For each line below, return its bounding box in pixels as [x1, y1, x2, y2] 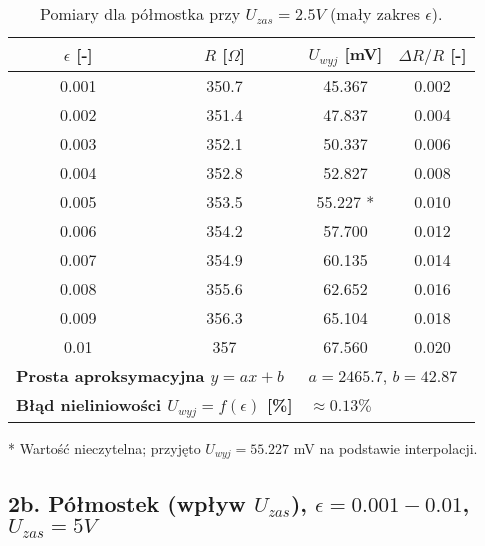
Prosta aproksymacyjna [16, 363, 205, 387]
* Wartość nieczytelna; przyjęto [8, 437, 201, 458]
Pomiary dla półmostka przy [40, 2, 241, 25]
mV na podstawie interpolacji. [293, 437, 478, 458]
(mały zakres [330, 2, 421, 25]
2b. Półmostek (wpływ [8, 487, 246, 518]
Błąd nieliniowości [16, 392, 162, 416]
